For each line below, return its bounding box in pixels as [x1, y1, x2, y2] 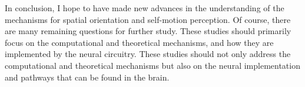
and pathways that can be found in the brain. [5, 71, 170, 83]
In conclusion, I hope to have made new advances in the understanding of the [5, 2, 284, 14]
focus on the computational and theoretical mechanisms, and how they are [5, 36, 274, 48]
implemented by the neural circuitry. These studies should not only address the [5, 48, 291, 60]
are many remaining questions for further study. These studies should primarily [5, 25, 291, 37]
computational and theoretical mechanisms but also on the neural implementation [5, 59, 300, 71]
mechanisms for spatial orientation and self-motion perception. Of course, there [5, 13, 291, 25]
